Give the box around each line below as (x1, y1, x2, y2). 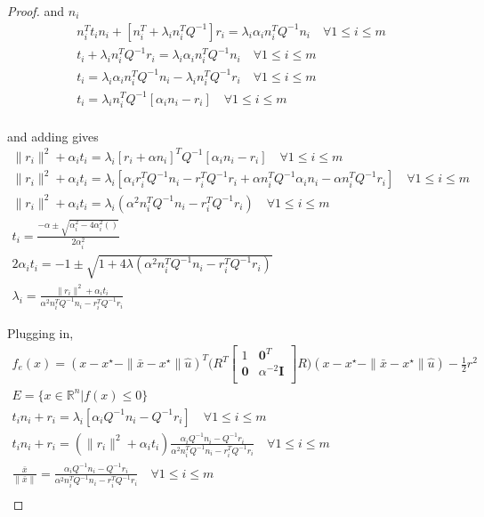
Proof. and (7, 2, 65, 20)
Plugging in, (7, 324, 74, 343)
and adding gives (7, 126, 99, 145)
